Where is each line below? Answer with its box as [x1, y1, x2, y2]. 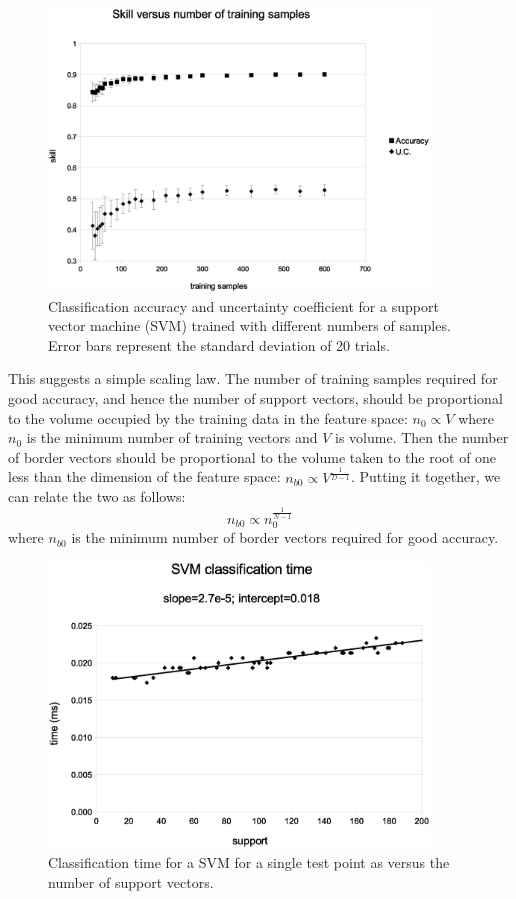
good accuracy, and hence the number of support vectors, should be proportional [8, 387, 503, 408]
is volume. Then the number [335, 427, 509, 448]
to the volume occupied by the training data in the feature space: [8, 407, 408, 428]
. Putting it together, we [350, 466, 501, 487]
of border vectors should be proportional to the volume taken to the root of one [8, 446, 497, 467]
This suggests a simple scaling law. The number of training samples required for [8, 368, 498, 389]
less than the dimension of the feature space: [8, 466, 281, 487]
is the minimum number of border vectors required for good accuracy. [71, 527, 499, 548]
